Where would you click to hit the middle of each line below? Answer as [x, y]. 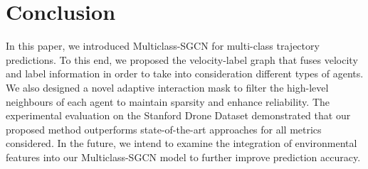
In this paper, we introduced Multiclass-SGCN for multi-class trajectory [163, 46]
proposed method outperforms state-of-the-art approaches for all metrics [164, 129]
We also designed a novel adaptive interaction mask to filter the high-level [167, 87]
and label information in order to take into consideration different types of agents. [185, 73]
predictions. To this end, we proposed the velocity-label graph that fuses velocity [182, 59]
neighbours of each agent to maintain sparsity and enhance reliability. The [168, 101]
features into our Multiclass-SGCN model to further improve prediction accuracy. [183, 157]
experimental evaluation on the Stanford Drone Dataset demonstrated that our [178, 115]
